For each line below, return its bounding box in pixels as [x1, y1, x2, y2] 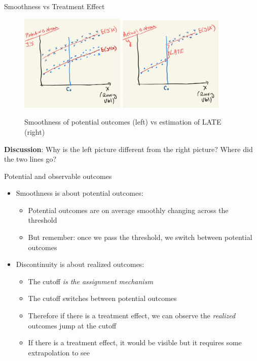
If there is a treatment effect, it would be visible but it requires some [28, 337, 242, 348]
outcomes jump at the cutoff [28, 320, 117, 330]
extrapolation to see [28, 347, 90, 357]
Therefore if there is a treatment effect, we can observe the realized [28, 310, 236, 321]
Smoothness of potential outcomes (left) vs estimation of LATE [24, 116, 222, 127]
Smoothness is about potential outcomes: [16, 188, 143, 198]
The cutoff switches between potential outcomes [28, 293, 177, 304]
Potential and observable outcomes [4, 170, 112, 181]
